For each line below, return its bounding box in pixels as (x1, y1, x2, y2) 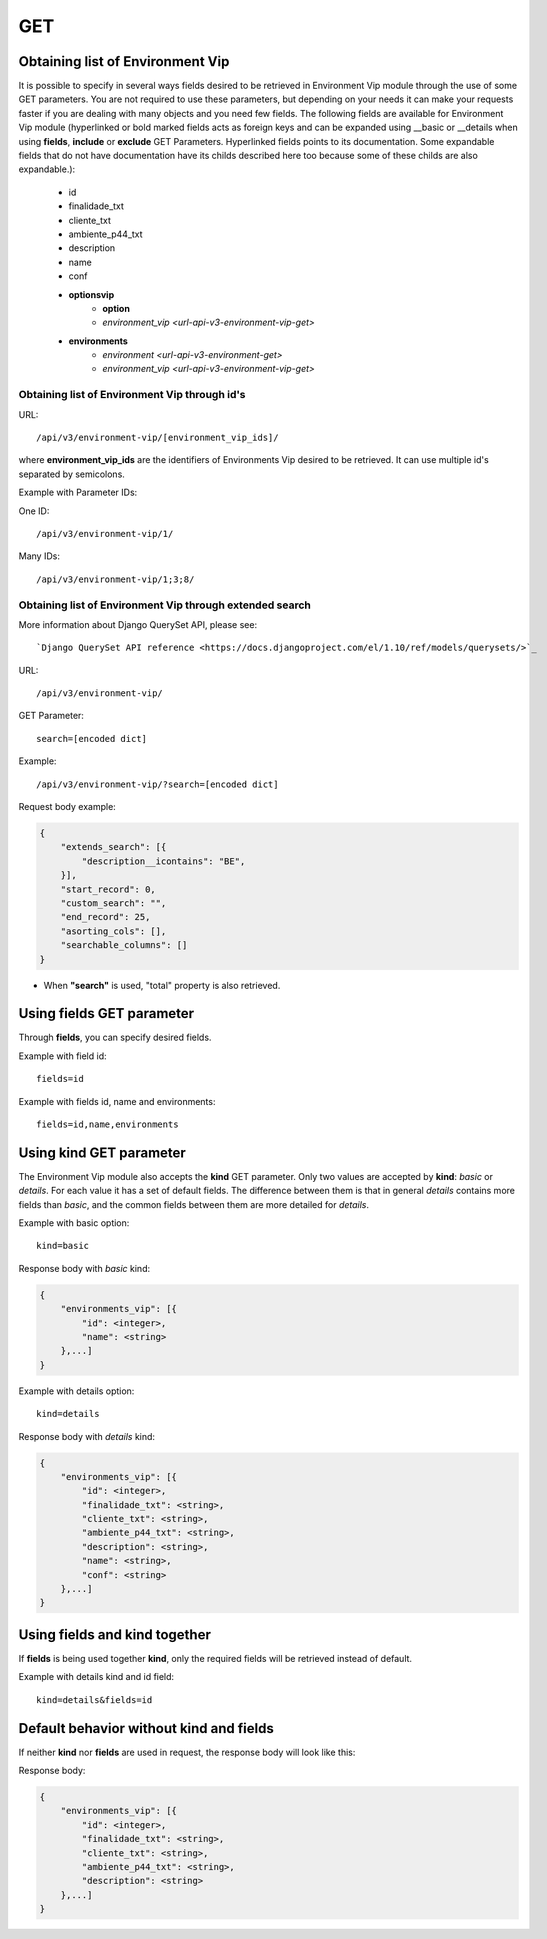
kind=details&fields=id (36, 1694, 153, 1705)
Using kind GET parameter (18, 1144, 187, 1161)
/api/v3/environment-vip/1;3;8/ (36, 573, 195, 585)
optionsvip (68, 288, 115, 300)
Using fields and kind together (18, 1626, 212, 1643)
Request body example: (18, 801, 117, 813)
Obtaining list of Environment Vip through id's (18, 388, 246, 402)
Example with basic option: (18, 1217, 130, 1229)
